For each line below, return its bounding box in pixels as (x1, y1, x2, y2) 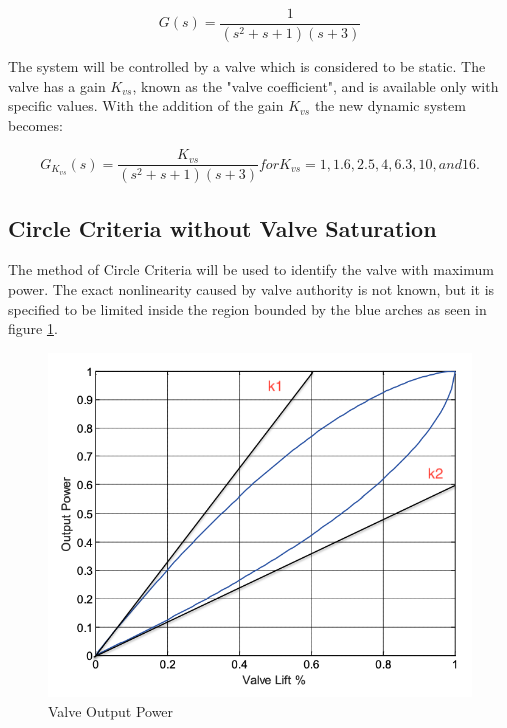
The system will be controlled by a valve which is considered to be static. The (8, 55, 486, 76)
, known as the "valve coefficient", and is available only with (132, 75, 499, 96)
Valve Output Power (48, 700, 174, 721)
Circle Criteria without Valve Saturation (8, 212, 437, 243)
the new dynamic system (314, 95, 466, 116)
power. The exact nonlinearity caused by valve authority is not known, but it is (8, 278, 495, 299)
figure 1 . (8, 318, 58, 339)
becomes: (8, 114, 63, 135)
